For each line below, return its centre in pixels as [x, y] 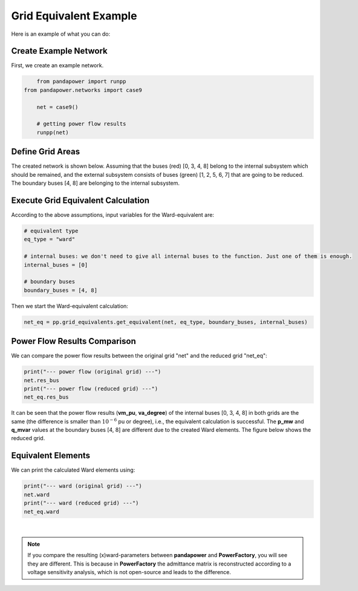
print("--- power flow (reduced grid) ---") [91, 388]
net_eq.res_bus [46, 397]
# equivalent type [51, 231]
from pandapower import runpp [81, 81]
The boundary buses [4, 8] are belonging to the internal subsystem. [96, 183]
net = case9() [57, 107]
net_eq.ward [42, 511]
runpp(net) [53, 132]
